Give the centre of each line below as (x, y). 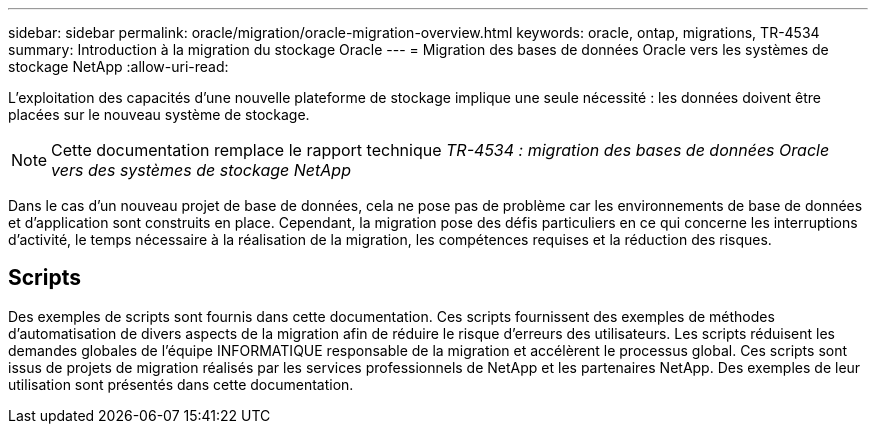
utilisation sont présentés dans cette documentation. (181, 384)
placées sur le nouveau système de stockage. (159, 114)
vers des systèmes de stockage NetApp (201, 170)
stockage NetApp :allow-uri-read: (118, 66)
